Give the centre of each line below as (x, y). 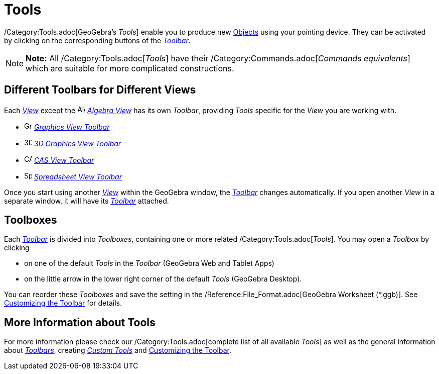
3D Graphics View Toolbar (78, 143)
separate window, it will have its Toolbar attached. (87, 201)
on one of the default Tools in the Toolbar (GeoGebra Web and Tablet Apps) (149, 263)
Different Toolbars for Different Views (100, 90)
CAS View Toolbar (64, 160)
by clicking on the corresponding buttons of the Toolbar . (97, 40)
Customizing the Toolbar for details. (63, 303)
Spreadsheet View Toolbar (78, 176)
